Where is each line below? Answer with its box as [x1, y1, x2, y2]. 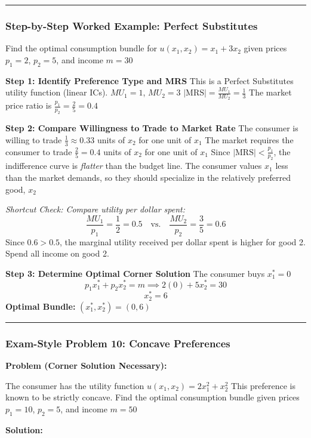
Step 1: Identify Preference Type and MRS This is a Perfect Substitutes [5, 74, 294, 87]
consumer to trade [5, 145, 72, 158]
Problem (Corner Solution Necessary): [5, 359, 167, 372]
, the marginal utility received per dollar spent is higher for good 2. [60, 235, 306, 248]
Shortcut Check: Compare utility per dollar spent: [5, 203, 185, 215]
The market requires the [205, 133, 294, 146]
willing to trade [5, 133, 62, 146]
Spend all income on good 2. [5, 247, 109, 260]
